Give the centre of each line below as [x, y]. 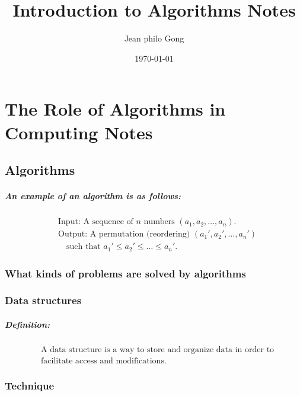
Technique [30, 385]
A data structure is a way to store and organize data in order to [158, 349]
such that [84, 247]
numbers [159, 222]
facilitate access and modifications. [104, 361]
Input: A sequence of [96, 222]
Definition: [27, 324]
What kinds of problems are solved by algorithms [125, 273]
